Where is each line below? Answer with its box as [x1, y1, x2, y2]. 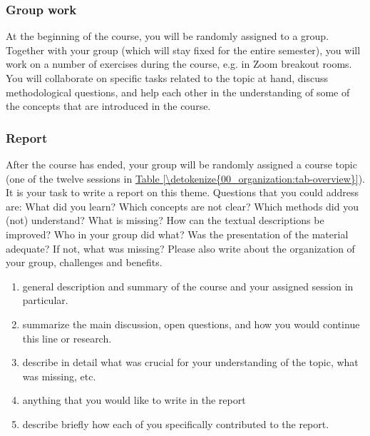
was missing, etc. [22, 368, 96, 383]
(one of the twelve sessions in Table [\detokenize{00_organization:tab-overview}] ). [6, 171, 365, 186]
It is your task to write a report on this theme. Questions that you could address [6, 185, 359, 200]
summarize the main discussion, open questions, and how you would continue [22, 316, 360, 331]
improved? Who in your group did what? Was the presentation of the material [6, 226, 349, 241]
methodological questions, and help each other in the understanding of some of [6, 84, 350, 99]
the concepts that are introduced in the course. [6, 98, 211, 113]
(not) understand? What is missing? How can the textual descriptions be [6, 213, 324, 228]
